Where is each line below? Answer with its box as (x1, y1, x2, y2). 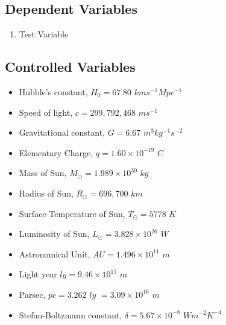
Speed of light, (19, 106, 73, 118)
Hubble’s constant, (19, 86, 88, 98)
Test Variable (19, 28, 69, 40)
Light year (19, 268, 57, 280)
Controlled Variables (5, 57, 136, 76)
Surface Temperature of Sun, (19, 207, 125, 219)
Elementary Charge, (19, 146, 93, 159)
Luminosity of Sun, (19, 227, 90, 240)
